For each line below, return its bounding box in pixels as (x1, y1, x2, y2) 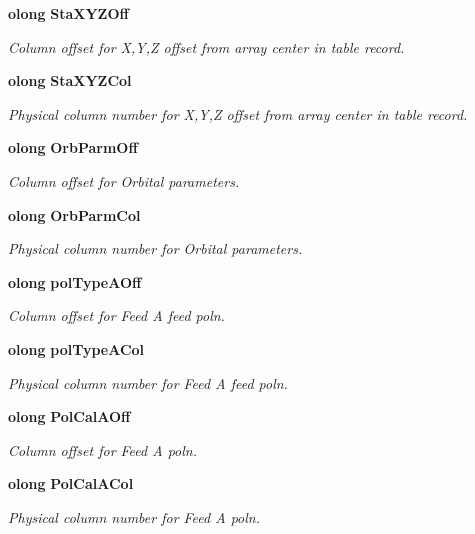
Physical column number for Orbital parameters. (8, 238, 303, 259)
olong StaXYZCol (8, 70, 132, 91)
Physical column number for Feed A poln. (8, 506, 260, 527)
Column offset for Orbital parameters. (8, 170, 240, 191)
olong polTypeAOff (8, 271, 142, 292)
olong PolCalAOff (8, 406, 131, 427)
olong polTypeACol (8, 338, 145, 359)
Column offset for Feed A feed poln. (8, 305, 225, 326)
